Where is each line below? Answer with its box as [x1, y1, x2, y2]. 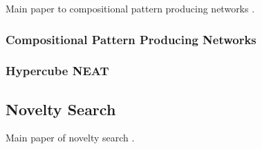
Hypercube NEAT [6, 62, 109, 79]
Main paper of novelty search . [6, 130, 135, 145]
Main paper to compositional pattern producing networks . [6, 1, 255, 15]
